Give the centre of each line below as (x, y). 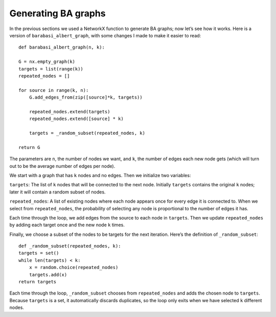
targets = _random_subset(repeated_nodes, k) (87, 133)
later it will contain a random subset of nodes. (57, 192)
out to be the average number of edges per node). (62, 166)
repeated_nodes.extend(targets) (70, 112)
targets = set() (39, 253)
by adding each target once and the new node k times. (67, 225)
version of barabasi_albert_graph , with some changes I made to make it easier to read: (105, 35)
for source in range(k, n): (54, 90)
